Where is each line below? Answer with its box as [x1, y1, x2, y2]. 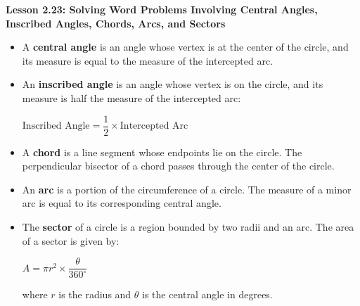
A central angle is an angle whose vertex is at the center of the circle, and [22, 39, 349, 54]
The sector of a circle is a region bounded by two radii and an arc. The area [22, 219, 354, 234]
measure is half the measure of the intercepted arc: [22, 90, 241, 105]
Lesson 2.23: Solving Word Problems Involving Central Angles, [6, 2, 318, 16]
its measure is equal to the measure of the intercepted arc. [22, 53, 274, 68]
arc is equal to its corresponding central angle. [22, 196, 221, 210]
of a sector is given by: [22, 233, 120, 248]
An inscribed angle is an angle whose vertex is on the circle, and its [22, 77, 323, 91]
